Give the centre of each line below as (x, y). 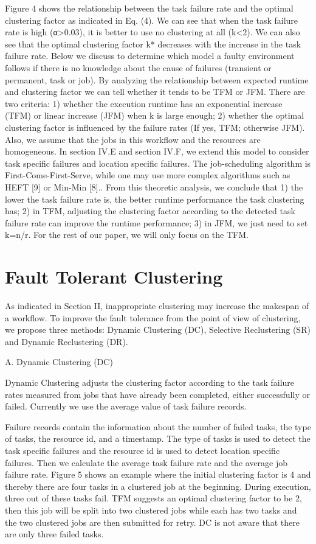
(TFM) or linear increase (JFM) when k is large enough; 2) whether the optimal (155, 115)
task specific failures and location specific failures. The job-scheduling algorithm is (158, 163)
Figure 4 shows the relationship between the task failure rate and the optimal (149, 8)
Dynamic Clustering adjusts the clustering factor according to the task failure (150, 382)
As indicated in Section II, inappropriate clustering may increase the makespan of (157, 305)
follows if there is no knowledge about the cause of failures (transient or (138, 67)
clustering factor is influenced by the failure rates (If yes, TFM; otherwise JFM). (155, 127)
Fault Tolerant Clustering (114, 277)
